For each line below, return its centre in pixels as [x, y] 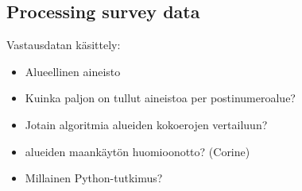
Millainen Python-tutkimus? [94, 178]
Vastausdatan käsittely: [64, 45]
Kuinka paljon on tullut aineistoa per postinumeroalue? [160, 98]
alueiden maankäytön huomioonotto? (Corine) [137, 151]
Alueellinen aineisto [73, 71]
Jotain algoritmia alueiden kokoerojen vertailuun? [146, 124]
